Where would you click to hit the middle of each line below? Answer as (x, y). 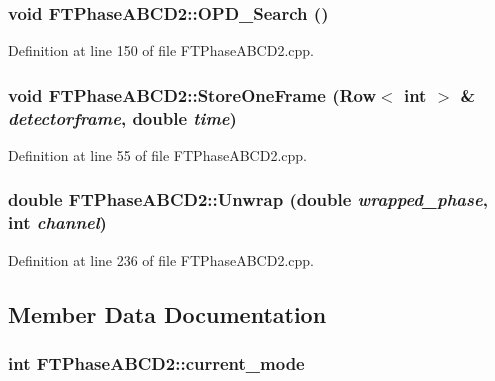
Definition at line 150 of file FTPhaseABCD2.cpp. (161, 50)
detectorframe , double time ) (122, 117)
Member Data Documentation (167, 313)
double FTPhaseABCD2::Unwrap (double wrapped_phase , (248, 199)
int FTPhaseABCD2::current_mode (156, 362)
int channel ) (57, 222)
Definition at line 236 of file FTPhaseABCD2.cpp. (161, 259)
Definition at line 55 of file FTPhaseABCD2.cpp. (157, 154)
